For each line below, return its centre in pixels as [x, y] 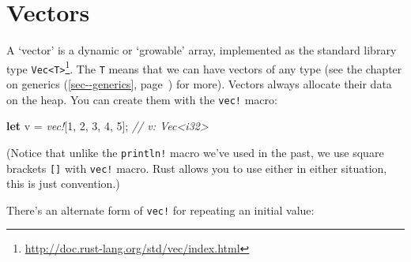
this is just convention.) [63, 183]
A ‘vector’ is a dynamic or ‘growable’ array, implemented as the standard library [202, 50]
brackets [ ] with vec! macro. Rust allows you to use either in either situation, [197, 168]
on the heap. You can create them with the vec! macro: [142, 99]
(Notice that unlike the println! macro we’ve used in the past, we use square [195, 152]
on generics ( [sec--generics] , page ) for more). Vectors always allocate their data [199, 84]
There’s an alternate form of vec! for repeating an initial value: [160, 210]
